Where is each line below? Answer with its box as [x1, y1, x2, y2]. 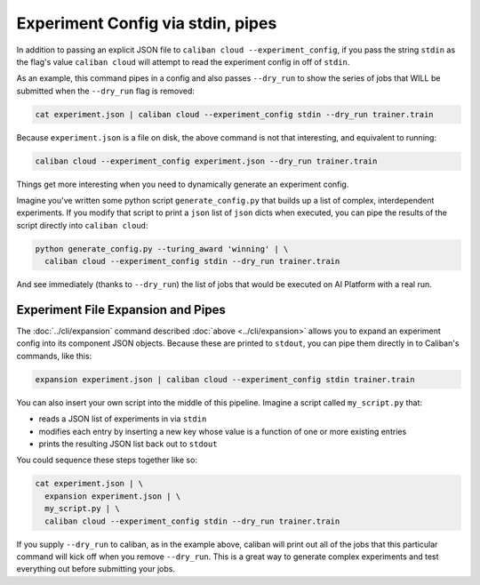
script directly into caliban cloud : [16, 220, 148, 230]
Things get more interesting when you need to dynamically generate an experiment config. [16, 179, 349, 189]
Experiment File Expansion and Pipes [16, 302, 226, 317]
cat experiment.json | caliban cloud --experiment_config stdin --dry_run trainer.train [35, 109, 435, 119]
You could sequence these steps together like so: [16, 454, 197, 466]
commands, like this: [16, 350, 92, 361]
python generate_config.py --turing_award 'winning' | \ [35, 244, 289, 253]
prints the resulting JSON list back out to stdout [38, 438, 218, 449]
